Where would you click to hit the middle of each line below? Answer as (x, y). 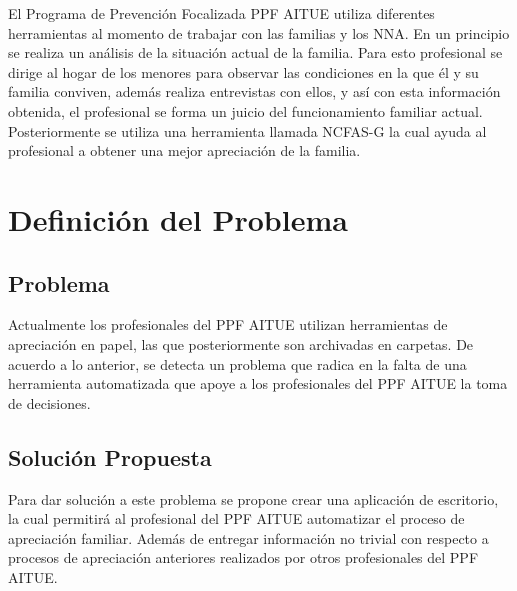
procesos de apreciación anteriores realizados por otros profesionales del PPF (243, 557)
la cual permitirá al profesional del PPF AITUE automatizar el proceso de (236, 518)
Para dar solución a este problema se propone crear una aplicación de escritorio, (253, 498)
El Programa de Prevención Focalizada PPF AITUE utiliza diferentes (221, 13)
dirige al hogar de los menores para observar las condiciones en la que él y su (243, 71)
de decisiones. (49, 402)
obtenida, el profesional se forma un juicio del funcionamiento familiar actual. (245, 110)
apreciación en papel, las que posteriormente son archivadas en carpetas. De (241, 343)
